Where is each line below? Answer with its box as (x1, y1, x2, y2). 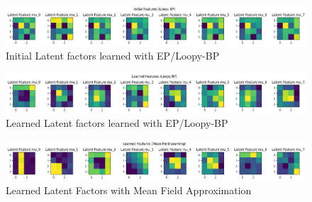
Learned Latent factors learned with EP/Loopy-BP (6, 116, 228, 130)
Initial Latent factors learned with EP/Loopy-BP (6, 48, 220, 63)
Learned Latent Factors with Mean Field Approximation (6, 183, 252, 198)
